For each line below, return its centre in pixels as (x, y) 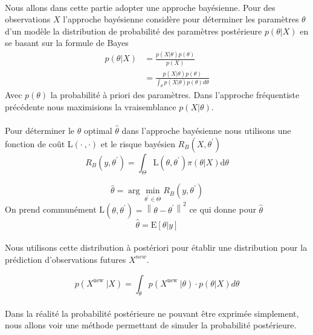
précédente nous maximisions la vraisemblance (91, 106)
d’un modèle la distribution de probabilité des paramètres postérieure (134, 31)
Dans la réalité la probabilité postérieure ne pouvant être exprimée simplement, (152, 313)
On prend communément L (55, 209)
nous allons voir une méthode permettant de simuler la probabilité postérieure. (151, 325)
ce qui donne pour (223, 209)
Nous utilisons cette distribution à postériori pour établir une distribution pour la (156, 247)
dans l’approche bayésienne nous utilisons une (206, 130)
